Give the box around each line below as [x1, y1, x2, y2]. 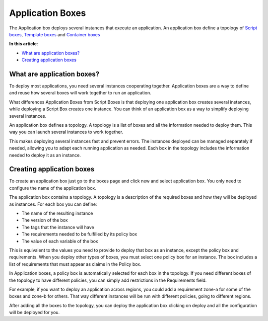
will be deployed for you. [9, 310, 60, 316]
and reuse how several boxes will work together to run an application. [9, 90, 151, 96]
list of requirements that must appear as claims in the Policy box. [9, 261, 141, 267]
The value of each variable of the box [21, 238, 98, 244]
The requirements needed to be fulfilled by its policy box [21, 231, 137, 237]
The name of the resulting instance [21, 210, 93, 216]
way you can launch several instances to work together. [9, 129, 124, 135]
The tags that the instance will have [21, 224, 94, 230]
